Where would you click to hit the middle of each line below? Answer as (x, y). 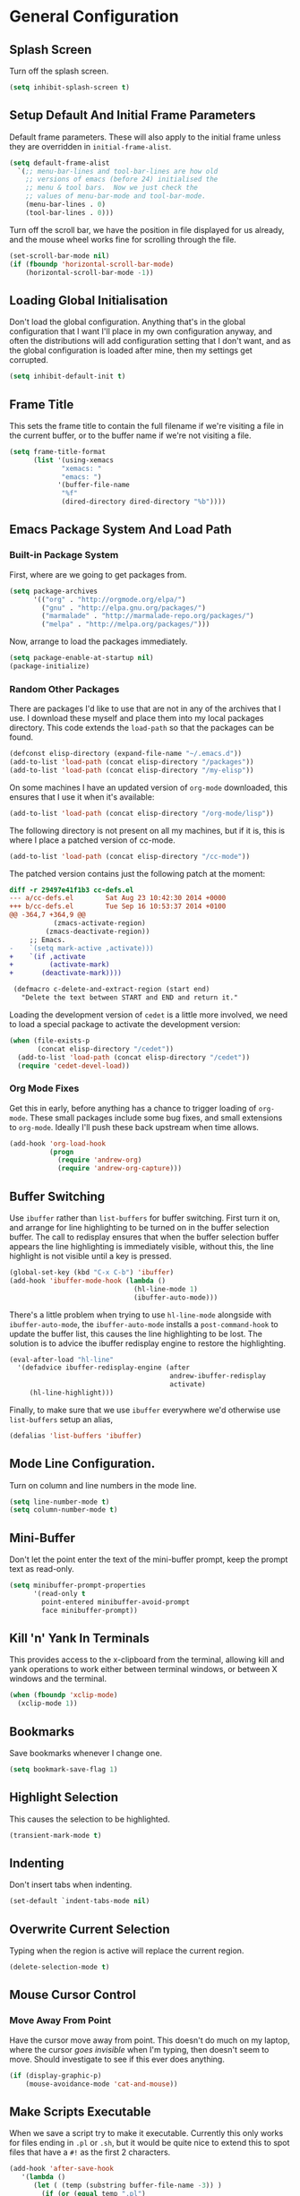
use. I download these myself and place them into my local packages (137, 718)
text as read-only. (42, 1569)
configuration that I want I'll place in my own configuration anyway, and (141, 331)
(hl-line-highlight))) (72, 1393)
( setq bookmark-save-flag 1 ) (64, 1770)
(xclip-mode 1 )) (47, 1703)
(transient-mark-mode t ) (56, 1835)
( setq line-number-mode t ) (60, 1502)
